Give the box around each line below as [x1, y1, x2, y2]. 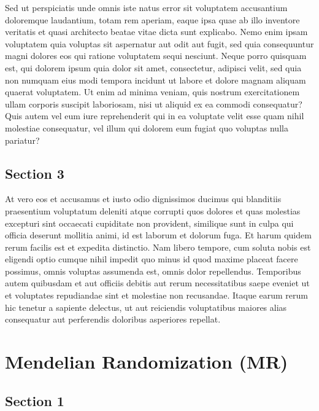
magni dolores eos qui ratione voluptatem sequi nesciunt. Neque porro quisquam [5, 49, 307, 62]
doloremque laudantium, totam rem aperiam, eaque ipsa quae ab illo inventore [5, 13, 300, 26]
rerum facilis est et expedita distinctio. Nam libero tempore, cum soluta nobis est [5, 240, 311, 253]
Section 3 [5, 163, 64, 182]
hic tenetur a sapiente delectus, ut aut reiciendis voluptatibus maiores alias [5, 300, 287, 313]
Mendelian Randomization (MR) [5, 349, 288, 374]
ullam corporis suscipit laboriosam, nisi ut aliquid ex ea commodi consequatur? [5, 97, 302, 110]
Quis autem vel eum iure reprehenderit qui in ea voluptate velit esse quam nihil [5, 109, 304, 122]
